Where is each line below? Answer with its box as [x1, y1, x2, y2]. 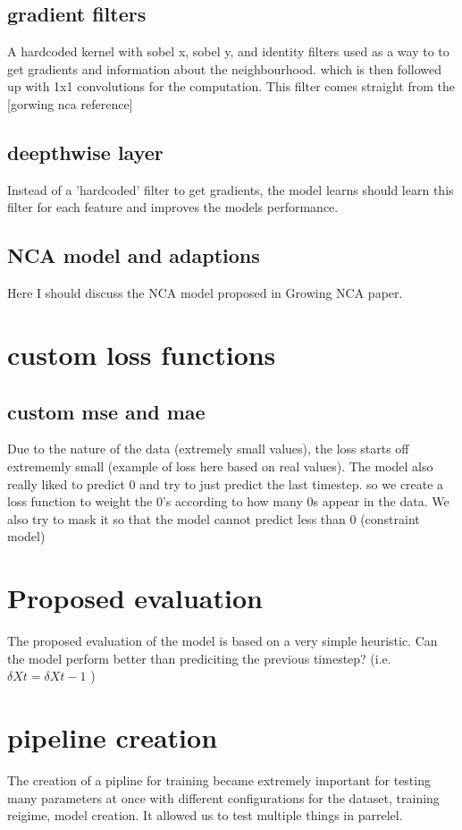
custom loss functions [7, 335, 276, 372]
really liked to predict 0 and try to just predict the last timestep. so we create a [7, 474, 444, 493]
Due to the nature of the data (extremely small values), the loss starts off [7, 439, 409, 458]
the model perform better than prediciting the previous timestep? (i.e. [7, 648, 391, 667]
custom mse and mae [7, 397, 206, 425]
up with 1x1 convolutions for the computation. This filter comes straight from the [7, 77, 455, 96]
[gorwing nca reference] [7, 94, 133, 113]
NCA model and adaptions [7, 241, 260, 269]
